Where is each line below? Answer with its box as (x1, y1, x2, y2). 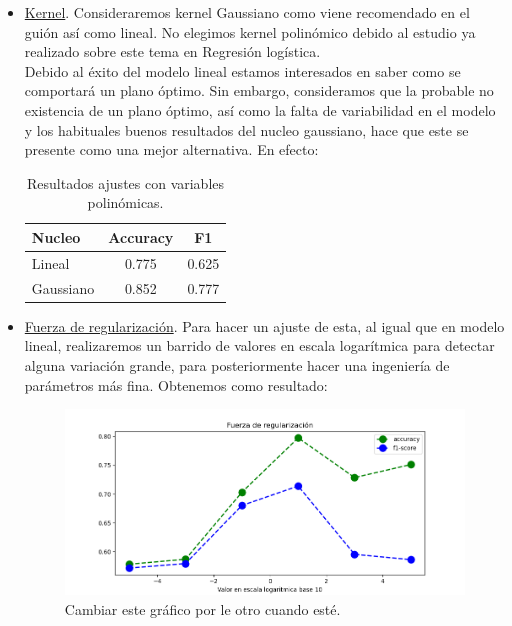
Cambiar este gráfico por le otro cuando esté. (64, 598, 341, 619)
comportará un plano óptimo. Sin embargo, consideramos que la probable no (24, 80, 494, 101)
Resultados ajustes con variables (27, 172, 225, 193)
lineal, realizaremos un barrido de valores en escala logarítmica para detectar (24, 335, 495, 356)
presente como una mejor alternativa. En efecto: (24, 139, 319, 160)
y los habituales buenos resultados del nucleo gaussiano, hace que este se (24, 119, 469, 140)
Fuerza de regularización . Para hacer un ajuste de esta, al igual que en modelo (24, 315, 505, 336)
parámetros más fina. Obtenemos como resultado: (24, 374, 328, 395)
